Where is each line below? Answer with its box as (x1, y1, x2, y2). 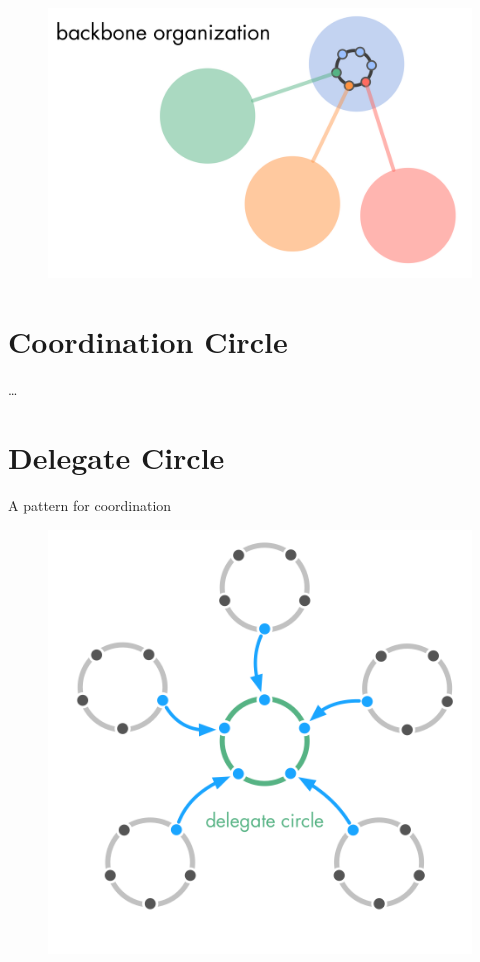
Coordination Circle (8, 320, 288, 361)
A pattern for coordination (8, 495, 172, 516)
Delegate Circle (8, 437, 225, 478)
